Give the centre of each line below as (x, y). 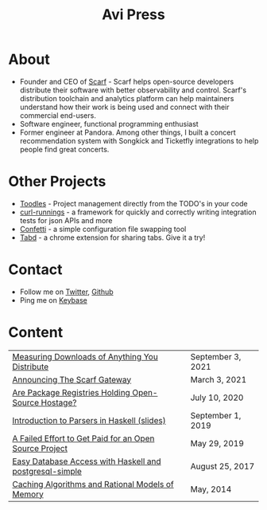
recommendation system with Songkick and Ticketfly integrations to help (139, 140)
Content (36, 332)
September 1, (216, 415)
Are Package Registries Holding (72, 392)
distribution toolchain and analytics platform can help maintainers (127, 98)
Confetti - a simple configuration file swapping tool (103, 229)
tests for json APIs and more (66, 220)
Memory (28, 494)
